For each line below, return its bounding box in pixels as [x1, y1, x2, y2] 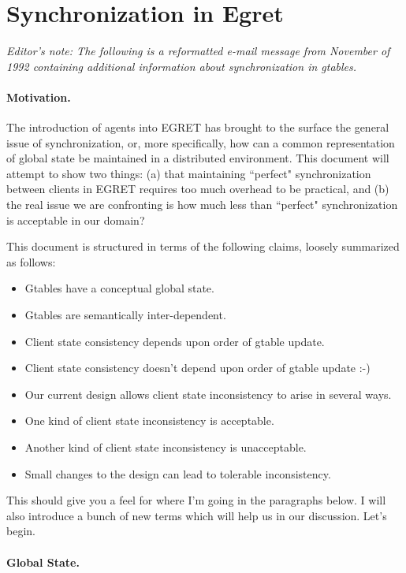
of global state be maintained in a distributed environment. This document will [6, 150, 389, 166]
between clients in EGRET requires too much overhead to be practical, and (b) [6, 180, 389, 197]
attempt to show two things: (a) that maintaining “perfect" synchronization [6, 165, 371, 181]
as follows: [6, 253, 56, 270]
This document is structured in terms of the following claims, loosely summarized [6, 238, 400, 255]
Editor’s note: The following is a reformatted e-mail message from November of [6, 43, 390, 59]
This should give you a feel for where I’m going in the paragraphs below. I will [6, 492, 386, 508]
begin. [6, 523, 35, 539]
